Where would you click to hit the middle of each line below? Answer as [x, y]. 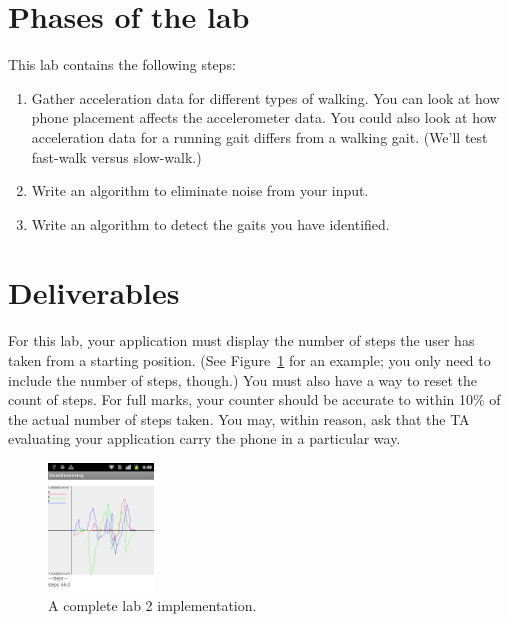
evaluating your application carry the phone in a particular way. [204, 438]
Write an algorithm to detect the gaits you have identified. [210, 223]
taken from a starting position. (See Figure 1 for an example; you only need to [249, 360]
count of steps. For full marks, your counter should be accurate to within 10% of [254, 399]
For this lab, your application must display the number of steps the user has [241, 340]
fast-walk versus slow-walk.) [116, 156]
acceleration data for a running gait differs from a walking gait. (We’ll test [259, 136]
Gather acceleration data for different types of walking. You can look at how [265, 97]
